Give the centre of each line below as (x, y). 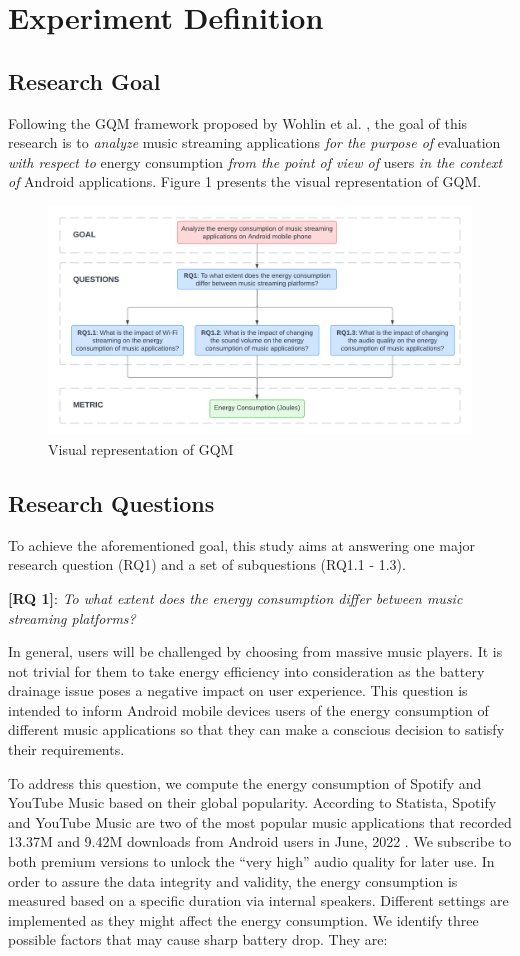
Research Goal (84, 80)
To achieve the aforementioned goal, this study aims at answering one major (242, 544)
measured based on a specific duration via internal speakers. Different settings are (258, 900)
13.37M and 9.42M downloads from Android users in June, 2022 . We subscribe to (260, 841)
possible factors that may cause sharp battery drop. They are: (198, 939)
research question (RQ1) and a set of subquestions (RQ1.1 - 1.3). (207, 564)
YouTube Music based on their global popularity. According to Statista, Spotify (252, 802)
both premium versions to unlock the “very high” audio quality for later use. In (251, 861)
